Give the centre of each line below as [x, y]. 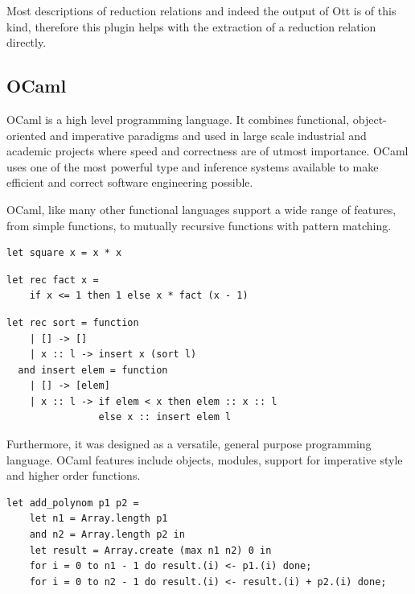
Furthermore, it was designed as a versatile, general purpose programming [189, 444]
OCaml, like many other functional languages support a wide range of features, [201, 209]
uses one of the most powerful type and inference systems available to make [193, 166]
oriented [27, 135]
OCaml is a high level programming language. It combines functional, [178, 119]
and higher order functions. [74, 475]
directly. [27, 42]
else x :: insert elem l [165, 417]
